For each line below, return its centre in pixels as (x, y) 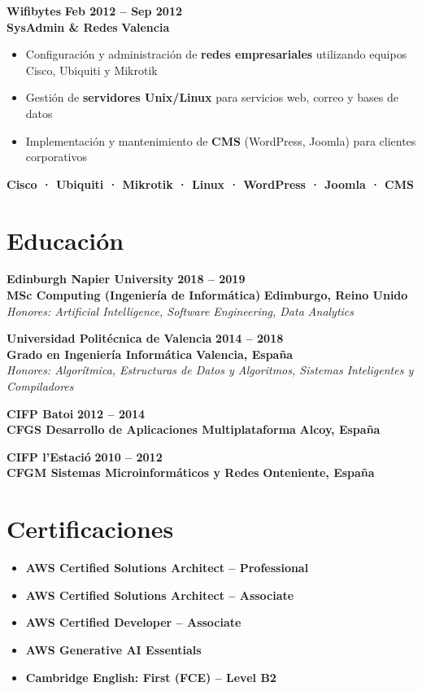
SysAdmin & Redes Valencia (88, 26)
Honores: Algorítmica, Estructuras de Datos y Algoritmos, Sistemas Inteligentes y (210, 370)
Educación (65, 240)
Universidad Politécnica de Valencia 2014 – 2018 (145, 338)
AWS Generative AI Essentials (113, 649)
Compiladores (40, 386)
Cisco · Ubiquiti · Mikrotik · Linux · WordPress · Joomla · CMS (210, 184)
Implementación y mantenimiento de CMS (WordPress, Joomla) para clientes (221, 140)
